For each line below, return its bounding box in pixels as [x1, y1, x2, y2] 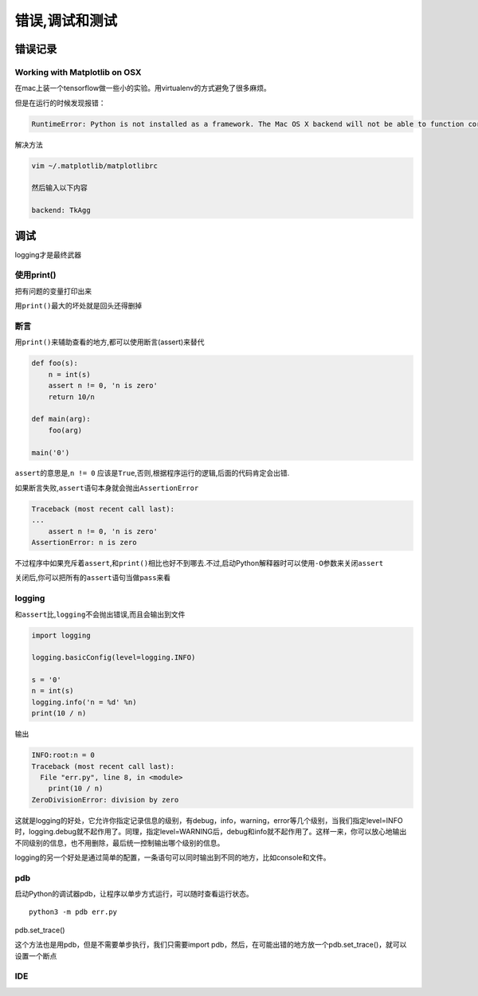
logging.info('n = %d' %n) [31, 697, 137, 707]
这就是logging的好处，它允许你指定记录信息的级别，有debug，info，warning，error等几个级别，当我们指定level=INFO [14, 815, 403, 825]
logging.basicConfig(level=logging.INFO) [31, 653, 196, 662]
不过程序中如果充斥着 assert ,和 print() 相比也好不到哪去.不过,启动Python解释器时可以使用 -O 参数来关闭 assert [14, 559, 384, 568]
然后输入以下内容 [31, 183, 88, 193]
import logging [31, 630, 91, 640]
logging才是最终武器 [14, 249, 82, 259]
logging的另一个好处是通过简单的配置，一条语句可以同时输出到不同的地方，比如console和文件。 [14, 853, 331, 862]
